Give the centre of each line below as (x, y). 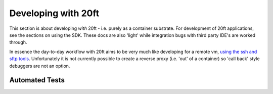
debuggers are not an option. (40, 66)
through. (18, 42)
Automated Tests (37, 80)
